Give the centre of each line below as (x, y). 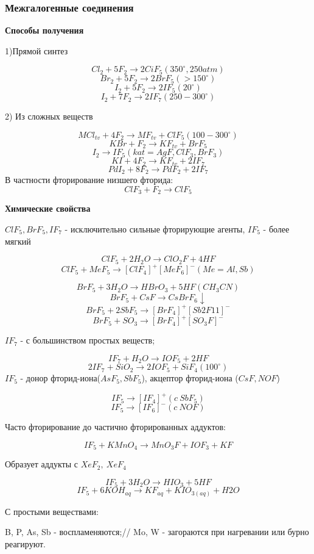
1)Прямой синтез (37, 50)
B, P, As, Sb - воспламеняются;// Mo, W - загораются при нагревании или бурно (157, 532)
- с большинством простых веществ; (88, 340)
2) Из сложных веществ (49, 116)
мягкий (18, 241)
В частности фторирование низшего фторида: (89, 180)
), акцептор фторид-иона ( (190, 378)
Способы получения (44, 30)
